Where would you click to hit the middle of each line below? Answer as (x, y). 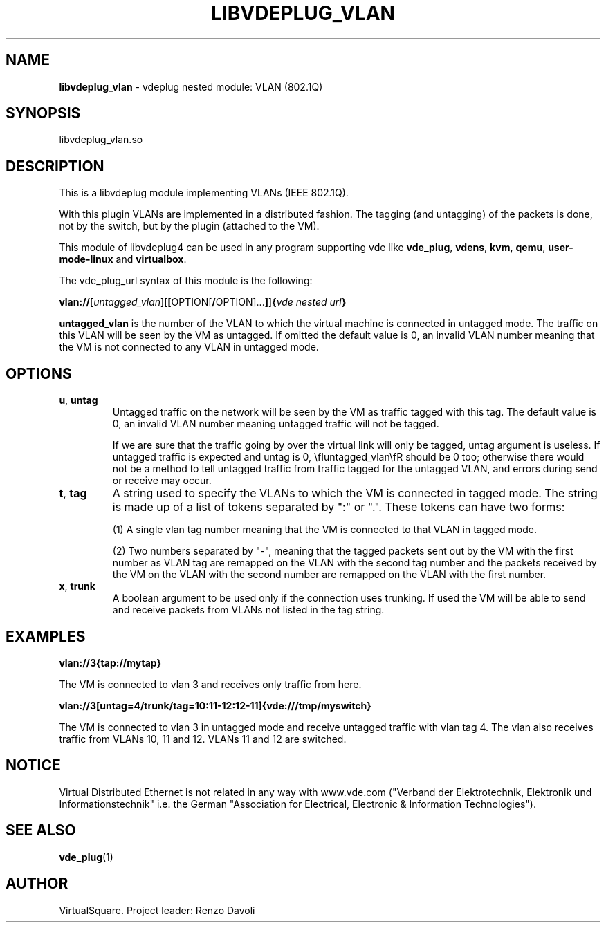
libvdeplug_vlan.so (101, 140)
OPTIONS (39, 373)
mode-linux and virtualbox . (123, 259)
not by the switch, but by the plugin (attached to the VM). (189, 226)
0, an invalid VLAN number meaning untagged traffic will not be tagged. (276, 424)
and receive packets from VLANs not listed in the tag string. (248, 610)
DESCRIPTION (55, 166)
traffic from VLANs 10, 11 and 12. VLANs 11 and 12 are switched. (203, 739)
